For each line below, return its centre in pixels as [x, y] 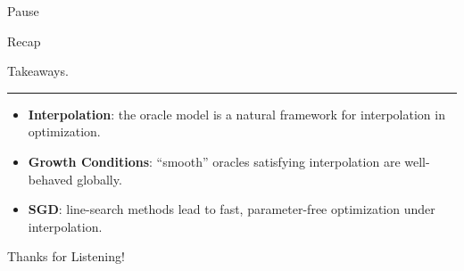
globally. [99, 179]
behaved [50, 179]
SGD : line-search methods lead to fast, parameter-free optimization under [232, 209]
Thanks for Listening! [66, 256]
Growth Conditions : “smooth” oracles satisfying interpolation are [214, 161]
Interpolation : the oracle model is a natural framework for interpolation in [236, 114]
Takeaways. [38, 71]
